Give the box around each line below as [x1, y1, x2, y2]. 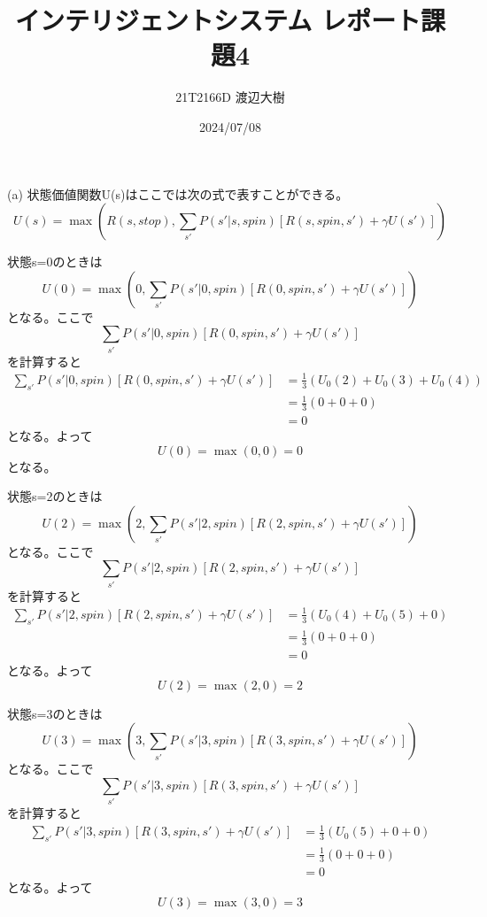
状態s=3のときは [7, 704, 103, 722]
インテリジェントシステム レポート [15, 2, 421, 38]
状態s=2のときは [7, 487, 103, 505]
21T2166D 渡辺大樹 [175, 88, 285, 106]
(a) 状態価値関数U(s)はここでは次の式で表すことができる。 [7, 184, 349, 203]
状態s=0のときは [7, 252, 103, 271]
